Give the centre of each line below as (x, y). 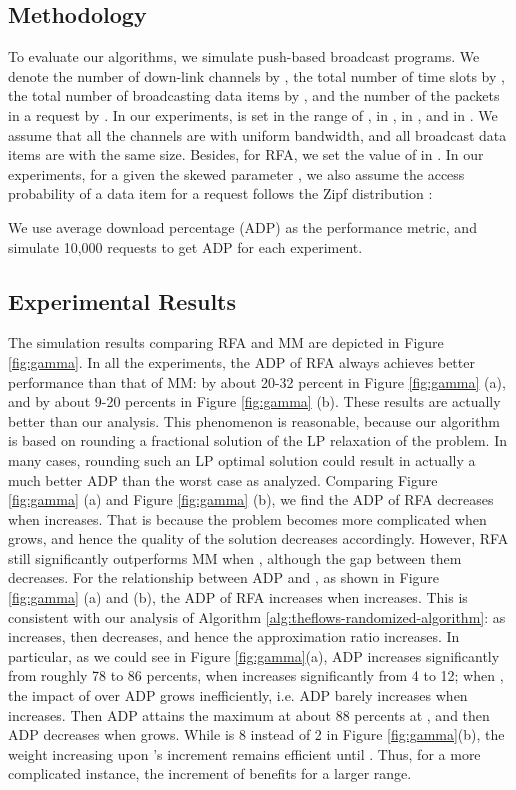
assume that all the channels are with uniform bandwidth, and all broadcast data (257, 134)
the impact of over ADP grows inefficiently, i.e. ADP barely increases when (238, 695)
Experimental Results (122, 300)
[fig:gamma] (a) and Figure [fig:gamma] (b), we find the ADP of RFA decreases (251, 499)
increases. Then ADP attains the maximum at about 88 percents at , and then (249, 714)
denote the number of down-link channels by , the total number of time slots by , (256, 75)
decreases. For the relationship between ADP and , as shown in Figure (224, 577)
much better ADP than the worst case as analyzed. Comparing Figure (223, 479)
